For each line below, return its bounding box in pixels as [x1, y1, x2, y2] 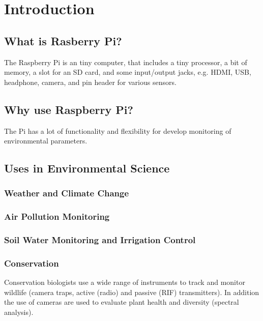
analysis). [4, 307, 34, 317]
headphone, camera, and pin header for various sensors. [4, 76, 177, 87]
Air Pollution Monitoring [4, 210, 110, 223]
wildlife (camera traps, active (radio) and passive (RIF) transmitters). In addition [4, 286, 259, 297]
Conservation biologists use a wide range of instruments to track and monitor [4, 277, 245, 287]
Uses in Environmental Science [4, 160, 170, 176]
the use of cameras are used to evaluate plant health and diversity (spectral [4, 297, 239, 307]
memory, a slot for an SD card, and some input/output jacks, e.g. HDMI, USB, [4, 67, 251, 77]
